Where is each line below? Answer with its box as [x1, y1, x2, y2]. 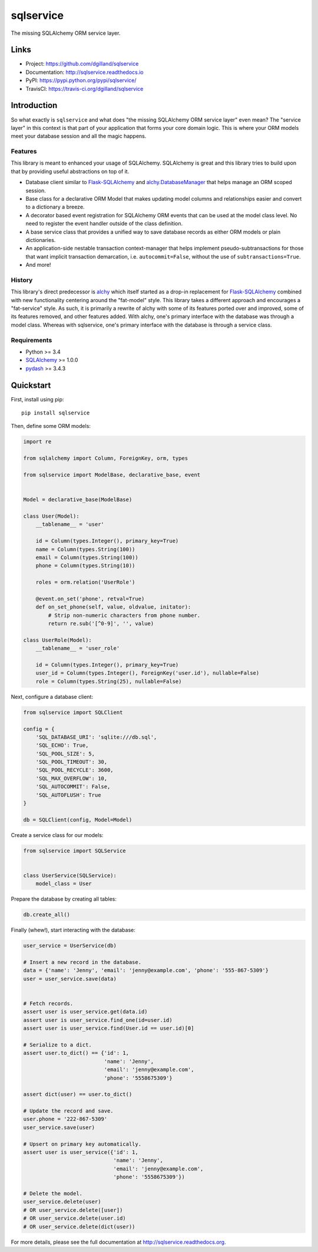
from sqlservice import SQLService [23, 847, 126, 854]
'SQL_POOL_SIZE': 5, [35, 750, 95, 757]
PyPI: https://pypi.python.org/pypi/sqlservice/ [25, 77, 137, 84]
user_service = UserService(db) [23, 942, 117, 949]
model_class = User [35, 880, 92, 887]
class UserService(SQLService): [23, 872, 117, 879]
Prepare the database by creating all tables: [11, 895, 117, 903]
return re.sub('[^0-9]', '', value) [48, 620, 154, 627]
